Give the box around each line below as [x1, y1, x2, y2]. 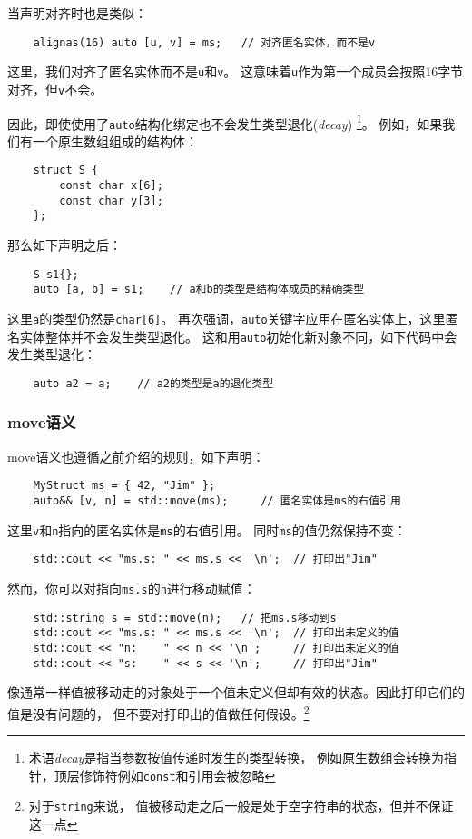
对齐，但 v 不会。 [7, 79, 103, 98]
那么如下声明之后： [7, 235, 122, 255]
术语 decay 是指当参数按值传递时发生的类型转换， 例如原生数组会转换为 [28, 748, 445, 767]
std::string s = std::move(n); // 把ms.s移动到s [33, 611, 337, 624]
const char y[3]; [59, 194, 163, 207]
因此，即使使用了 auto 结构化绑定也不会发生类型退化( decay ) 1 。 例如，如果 [7, 111, 443, 133]
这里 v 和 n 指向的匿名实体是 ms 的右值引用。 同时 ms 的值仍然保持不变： [7, 520, 407, 539]
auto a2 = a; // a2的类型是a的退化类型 [33, 376, 274, 390]
